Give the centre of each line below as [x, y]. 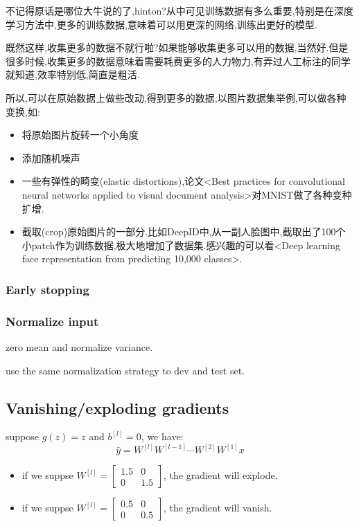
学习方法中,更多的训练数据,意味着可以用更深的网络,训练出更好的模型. [161, 24]
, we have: [162, 436]
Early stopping [47, 289]
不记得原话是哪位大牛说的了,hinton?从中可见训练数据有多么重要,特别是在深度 [179, 10]
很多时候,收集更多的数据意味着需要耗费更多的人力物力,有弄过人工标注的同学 [178, 61]
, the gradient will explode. [220, 475]
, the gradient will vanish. [218, 508]
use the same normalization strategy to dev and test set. [125, 370]
